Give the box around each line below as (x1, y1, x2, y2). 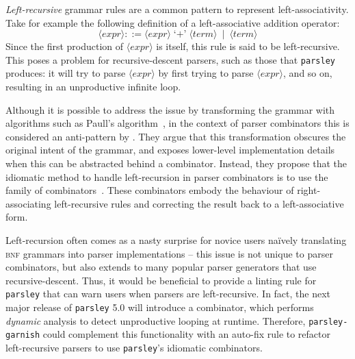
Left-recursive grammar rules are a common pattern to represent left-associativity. (5, 2, 349, 16)
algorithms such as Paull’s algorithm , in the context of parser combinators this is (5, 116, 350, 130)
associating (5, 196, 51, 210)
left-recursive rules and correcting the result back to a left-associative (54, 196, 344, 210)
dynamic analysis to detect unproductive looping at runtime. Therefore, (5, 313, 306, 327)
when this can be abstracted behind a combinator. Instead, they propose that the (5, 156, 347, 170)
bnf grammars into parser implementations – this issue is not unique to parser (5, 246, 333, 260)
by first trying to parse (158, 66, 254, 80)
